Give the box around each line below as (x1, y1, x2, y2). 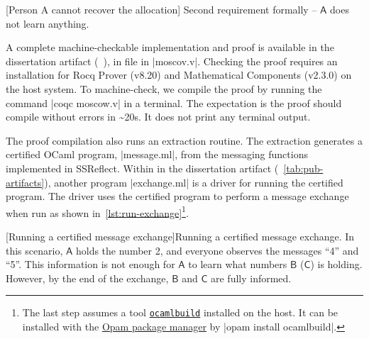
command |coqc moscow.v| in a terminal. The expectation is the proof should (6, 95, 342, 110)
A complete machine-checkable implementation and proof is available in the (6, 40, 334, 55)
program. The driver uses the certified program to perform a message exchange (6, 189, 349, 204)
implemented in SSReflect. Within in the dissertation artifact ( (6, 160, 279, 175)
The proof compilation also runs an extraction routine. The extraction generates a (6, 133, 363, 148)
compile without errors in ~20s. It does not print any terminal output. (6, 109, 311, 124)
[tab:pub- (283, 160, 324, 175)
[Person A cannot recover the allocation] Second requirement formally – (6, 2, 317, 16)
